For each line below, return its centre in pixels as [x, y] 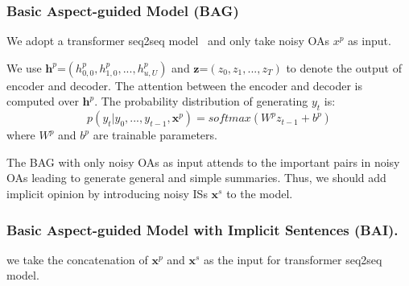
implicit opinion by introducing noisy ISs [107, 193]
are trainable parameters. [155, 135]
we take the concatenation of [77, 259]
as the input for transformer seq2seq [293, 259]
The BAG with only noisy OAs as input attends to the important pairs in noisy [203, 162]
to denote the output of [344, 67]
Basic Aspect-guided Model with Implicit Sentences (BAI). [202, 229]
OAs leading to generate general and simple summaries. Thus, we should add [196, 178]
